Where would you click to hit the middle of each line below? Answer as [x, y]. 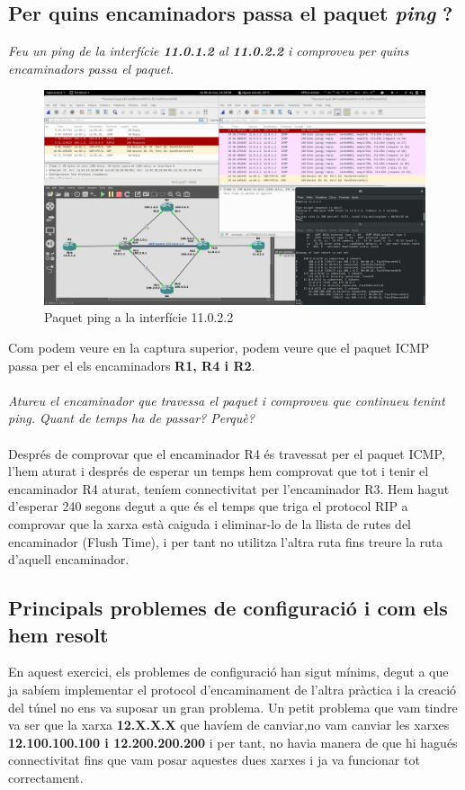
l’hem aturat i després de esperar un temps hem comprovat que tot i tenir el [219, 471]
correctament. [46, 777]
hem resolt [58, 634]
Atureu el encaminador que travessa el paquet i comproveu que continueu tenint [227, 400]
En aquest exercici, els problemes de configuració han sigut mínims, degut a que [228, 672]
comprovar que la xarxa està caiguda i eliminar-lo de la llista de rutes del [210, 524]
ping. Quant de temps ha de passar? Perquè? [131, 418]
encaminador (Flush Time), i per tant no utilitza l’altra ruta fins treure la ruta [226, 541]
